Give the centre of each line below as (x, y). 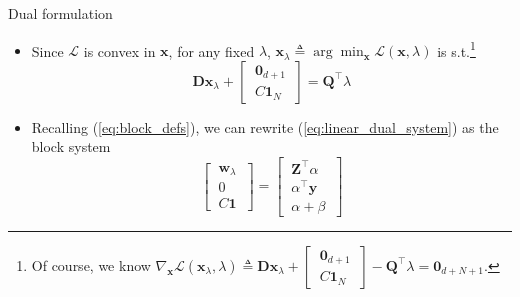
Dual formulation (60, 13)
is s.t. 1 (456, 49)
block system (71, 146)
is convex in (119, 50)
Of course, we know (91, 264)
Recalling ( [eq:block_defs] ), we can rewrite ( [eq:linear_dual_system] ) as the (265, 126)
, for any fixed (211, 50)
